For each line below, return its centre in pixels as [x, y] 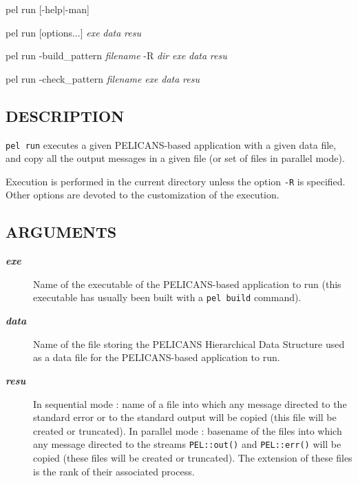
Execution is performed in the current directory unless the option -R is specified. [176, 181]
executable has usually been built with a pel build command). [167, 297]
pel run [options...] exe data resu [73, 32]
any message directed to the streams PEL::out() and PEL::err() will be [187, 444]
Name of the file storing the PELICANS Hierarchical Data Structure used [189, 343]
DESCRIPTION [65, 115]
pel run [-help [34, 9]
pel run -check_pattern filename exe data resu [103, 78]
